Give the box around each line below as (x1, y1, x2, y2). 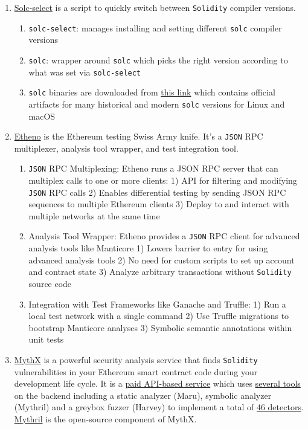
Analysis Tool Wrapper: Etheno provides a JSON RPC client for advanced (28, 230, 300, 242)
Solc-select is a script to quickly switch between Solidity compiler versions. (14, 1, 296, 13)
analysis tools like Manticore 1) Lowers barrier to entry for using (28, 242, 268, 254)
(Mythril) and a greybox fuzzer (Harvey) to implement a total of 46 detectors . (14, 401, 304, 413)
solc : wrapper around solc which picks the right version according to (28, 53, 288, 66)
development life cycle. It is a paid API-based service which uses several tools (14, 377, 301, 390)
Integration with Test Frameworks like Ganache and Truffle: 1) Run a (28, 297, 286, 310)
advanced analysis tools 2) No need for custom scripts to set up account (28, 253, 295, 266)
